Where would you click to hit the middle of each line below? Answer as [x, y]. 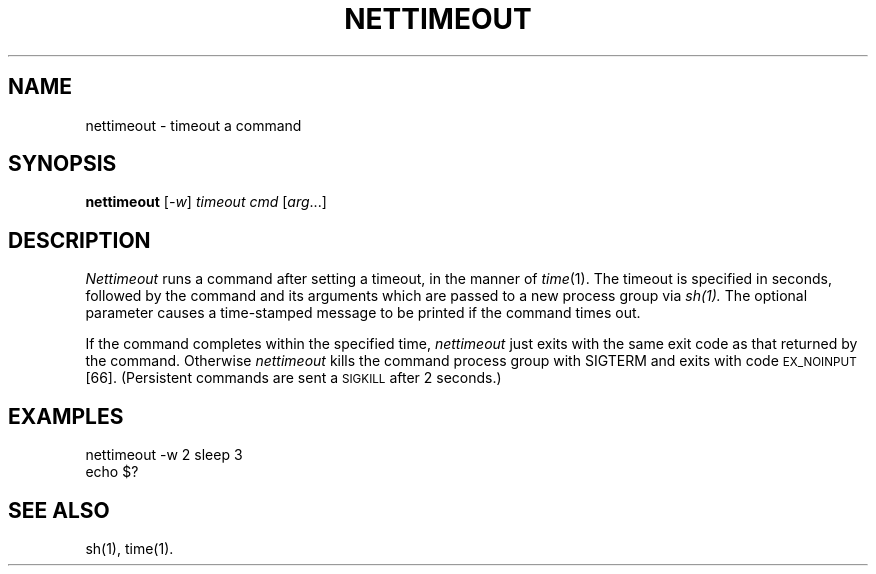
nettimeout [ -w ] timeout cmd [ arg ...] [206, 202]
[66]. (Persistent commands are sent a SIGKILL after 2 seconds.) [293, 378]
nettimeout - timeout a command [193, 125]
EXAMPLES [66, 416]
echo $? [112, 472]
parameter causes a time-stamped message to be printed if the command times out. [363, 313]
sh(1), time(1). [129, 548]
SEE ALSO [59, 510]
